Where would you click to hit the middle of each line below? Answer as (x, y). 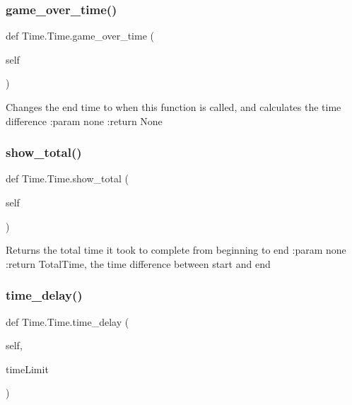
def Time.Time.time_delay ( (68, 321)
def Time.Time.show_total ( (67, 178)
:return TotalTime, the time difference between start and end (138, 263)
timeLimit (27, 369)
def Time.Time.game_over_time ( (80, 36)
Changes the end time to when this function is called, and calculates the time (174, 107)
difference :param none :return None (84, 121)
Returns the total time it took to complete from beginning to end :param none (176, 250)
